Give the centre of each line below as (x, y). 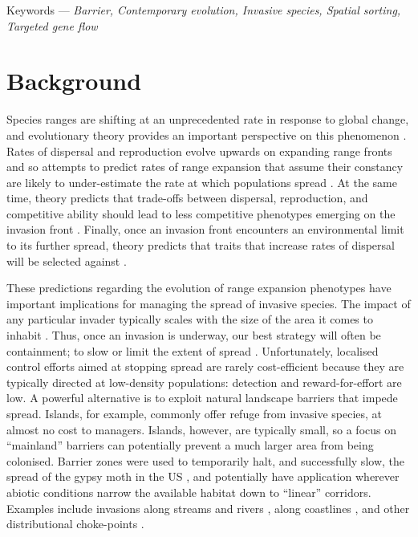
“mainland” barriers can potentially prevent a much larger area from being (190, 445)
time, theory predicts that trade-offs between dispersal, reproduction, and (187, 198)
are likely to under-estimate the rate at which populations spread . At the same (202, 182)
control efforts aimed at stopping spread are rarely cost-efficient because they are (205, 366)
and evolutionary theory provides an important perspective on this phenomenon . (207, 134)
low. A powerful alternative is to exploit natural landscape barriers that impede (202, 398)
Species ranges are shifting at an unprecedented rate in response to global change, (208, 119)
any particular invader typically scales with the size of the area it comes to (190, 319)
